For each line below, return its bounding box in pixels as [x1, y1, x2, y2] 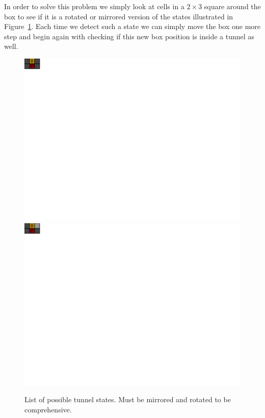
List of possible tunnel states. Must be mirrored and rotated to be [24, 394, 231, 405]
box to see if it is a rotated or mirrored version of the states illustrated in [4, 11, 233, 21]
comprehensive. [24, 404, 72, 414]
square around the [204, 1, 261, 11]
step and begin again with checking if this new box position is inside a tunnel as [4, 31, 254, 41]
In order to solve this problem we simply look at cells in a [4, 1, 184, 11]
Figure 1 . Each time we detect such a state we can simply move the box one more [4, 21, 261, 32]
